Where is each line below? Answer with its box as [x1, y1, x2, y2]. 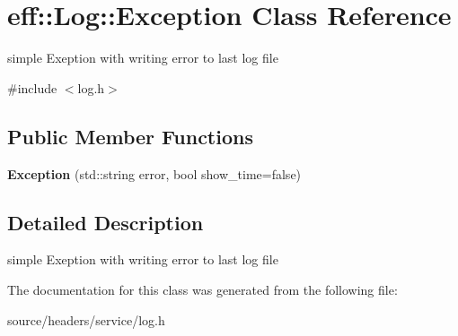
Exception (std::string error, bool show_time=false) [7, 164, 302, 183]
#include [7, 78, 57, 97]
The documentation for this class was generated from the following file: [7, 280, 398, 298]
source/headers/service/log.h [7, 310, 165, 329]
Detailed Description [7, 208, 204, 236]
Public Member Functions [7, 122, 253, 150]
